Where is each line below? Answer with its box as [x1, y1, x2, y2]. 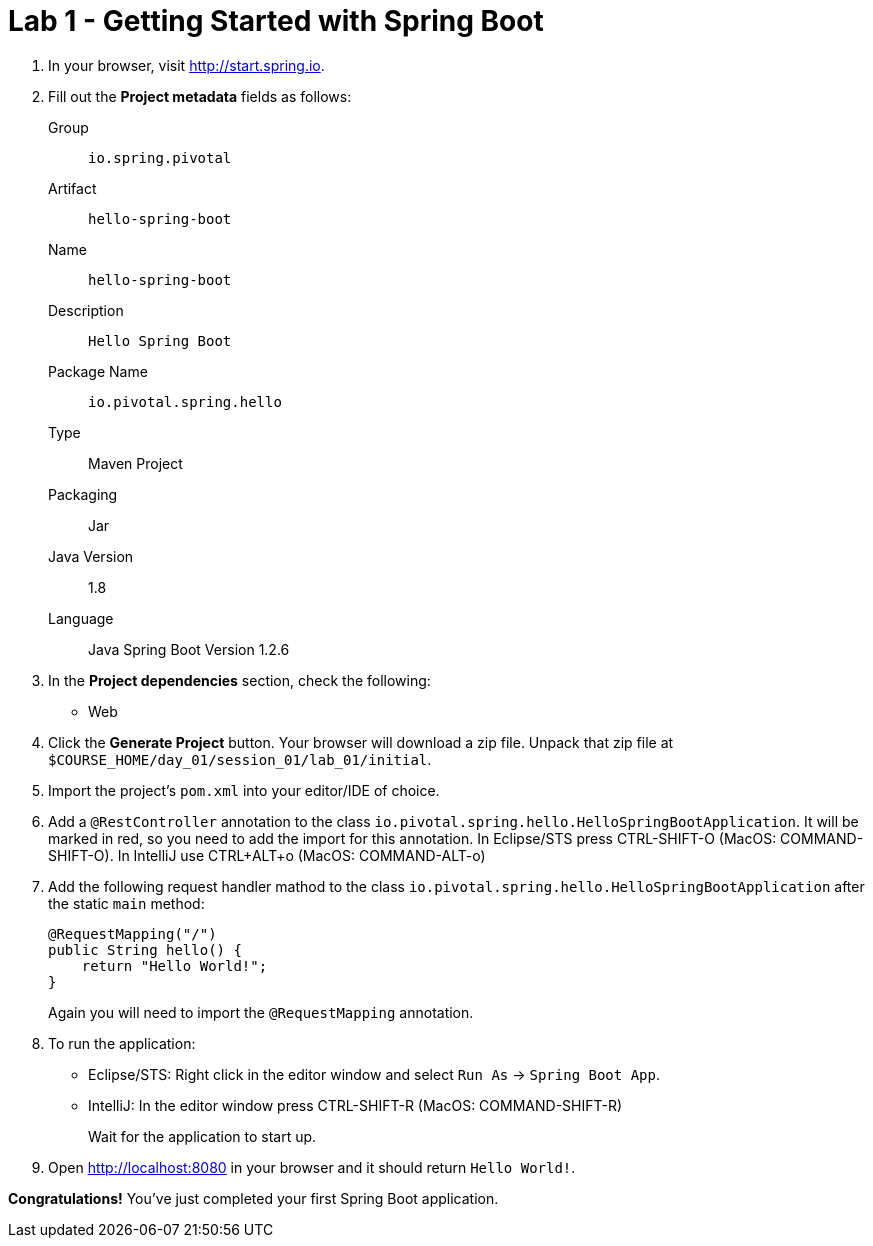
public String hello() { [48, 941, 242, 958]
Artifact [48, 179, 97, 197]
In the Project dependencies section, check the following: [48, 671, 431, 689]
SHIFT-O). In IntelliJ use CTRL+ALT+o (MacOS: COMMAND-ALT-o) [48, 846, 486, 864]
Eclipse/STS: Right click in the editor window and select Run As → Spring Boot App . [88, 1065, 660, 1083]
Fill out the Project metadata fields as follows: [48, 87, 352, 105]
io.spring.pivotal [88, 149, 232, 166]
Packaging [48, 485, 118, 503]
